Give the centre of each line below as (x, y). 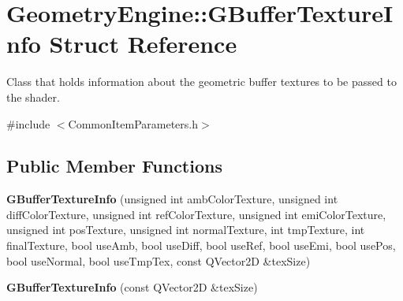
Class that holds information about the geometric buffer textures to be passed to (201, 82)
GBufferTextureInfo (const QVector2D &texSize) (132, 287)
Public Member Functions (114, 166)
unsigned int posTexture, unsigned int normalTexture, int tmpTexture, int (186, 230)
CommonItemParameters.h (133, 123)
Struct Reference (143, 44)
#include (28, 123)
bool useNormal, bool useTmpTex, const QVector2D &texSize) (159, 260)
